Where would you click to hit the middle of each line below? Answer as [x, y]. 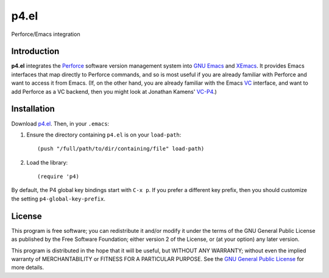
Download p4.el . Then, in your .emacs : [60, 123]
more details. [28, 268]
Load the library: [47, 162]
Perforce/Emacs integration [46, 34]
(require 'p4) [58, 176]
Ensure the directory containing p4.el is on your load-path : [104, 135]
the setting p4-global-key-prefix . [58, 199]
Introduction [35, 52]
